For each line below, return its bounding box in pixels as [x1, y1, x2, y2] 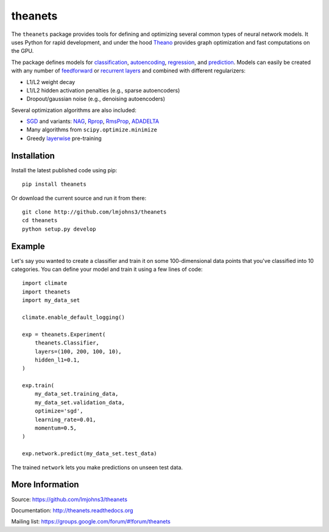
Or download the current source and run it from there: [11, 194, 146, 201]
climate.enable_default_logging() [22, 313, 125, 321]
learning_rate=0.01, [34, 416, 96, 423]
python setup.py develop [22, 225, 96, 233]
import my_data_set [22, 297, 80, 304]
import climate [22, 280, 68, 287]
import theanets [22, 288, 71, 295]
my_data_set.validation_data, [34, 399, 125, 406]
